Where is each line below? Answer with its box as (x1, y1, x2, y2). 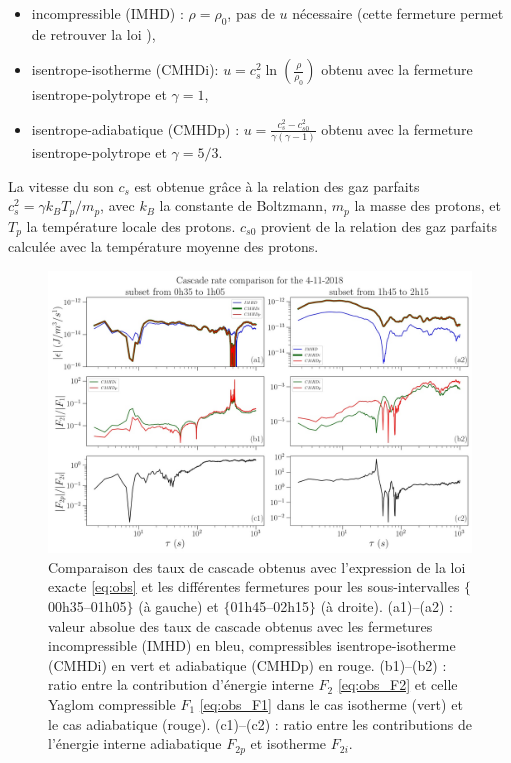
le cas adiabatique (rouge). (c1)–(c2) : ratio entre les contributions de (48, 713, 472, 734)
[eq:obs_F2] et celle (337, 674, 458, 695)
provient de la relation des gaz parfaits (260, 215, 497, 236)
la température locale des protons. (26, 215, 236, 236)
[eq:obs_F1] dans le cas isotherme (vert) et (199, 694, 463, 714)
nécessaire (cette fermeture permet (292, 3, 504, 23)
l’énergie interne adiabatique (48, 733, 222, 754)
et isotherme (250, 733, 327, 754)
